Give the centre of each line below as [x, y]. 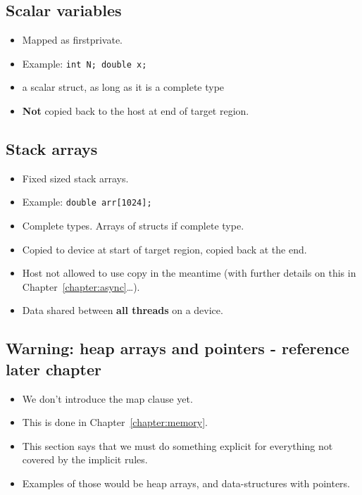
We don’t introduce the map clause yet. [107, 398]
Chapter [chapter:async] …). [81, 286]
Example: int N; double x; [85, 63]
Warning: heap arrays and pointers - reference [177, 348]
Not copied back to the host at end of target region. [136, 111]
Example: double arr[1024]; [87, 202]
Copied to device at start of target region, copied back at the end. [164, 249]
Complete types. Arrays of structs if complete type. [133, 226]
